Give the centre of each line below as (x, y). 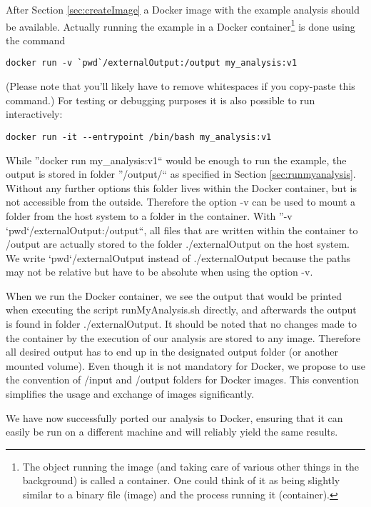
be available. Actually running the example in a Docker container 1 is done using (181, 25)
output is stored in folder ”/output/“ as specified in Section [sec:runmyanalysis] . (181, 174)
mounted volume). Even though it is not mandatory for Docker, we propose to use (185, 365)
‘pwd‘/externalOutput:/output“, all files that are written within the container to (182, 230)
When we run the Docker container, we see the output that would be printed (174, 295)
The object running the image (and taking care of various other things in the (191, 466)
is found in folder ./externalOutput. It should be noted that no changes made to (181, 324)
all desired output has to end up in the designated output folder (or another (172, 352)
